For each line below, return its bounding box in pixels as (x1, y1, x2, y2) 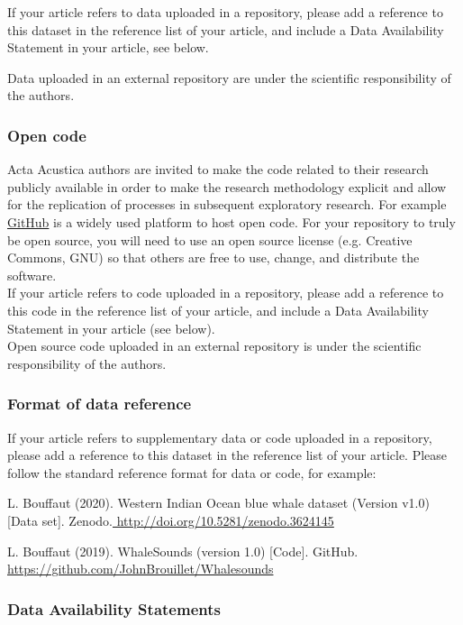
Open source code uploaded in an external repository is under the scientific (7, 336, 422, 355)
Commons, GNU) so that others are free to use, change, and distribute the (7, 248, 420, 267)
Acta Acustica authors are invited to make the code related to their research (7, 160, 429, 179)
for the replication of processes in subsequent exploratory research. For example (7, 195, 447, 214)
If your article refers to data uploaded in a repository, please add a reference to (7, 3, 443, 21)
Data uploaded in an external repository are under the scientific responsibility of (7, 68, 451, 87)
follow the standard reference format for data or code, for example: (7, 463, 377, 482)
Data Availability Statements (7, 597, 221, 620)
